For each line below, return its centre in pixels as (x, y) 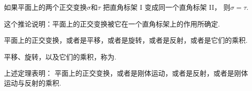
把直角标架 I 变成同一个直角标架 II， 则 (166, 7)
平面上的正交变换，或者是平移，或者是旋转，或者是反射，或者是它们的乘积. (126, 40)
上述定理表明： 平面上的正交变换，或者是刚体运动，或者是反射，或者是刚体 (126, 73)
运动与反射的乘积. (33, 82)
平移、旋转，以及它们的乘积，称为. (60, 56)
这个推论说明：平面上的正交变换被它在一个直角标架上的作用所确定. (112, 23)
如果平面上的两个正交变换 (45, 7)
